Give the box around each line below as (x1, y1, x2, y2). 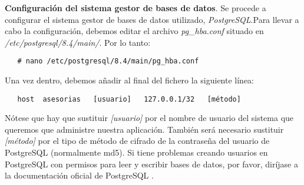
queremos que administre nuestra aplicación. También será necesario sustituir (5, 123, 284, 135)
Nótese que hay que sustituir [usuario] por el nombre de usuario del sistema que (5, 112, 294, 124)
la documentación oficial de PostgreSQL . (5, 169, 154, 181)
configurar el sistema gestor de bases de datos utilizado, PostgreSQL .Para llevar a (5, 13, 299, 25)
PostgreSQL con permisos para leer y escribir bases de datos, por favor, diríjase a (5, 157, 298, 170)
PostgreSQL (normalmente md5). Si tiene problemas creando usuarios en (5, 146, 268, 159)
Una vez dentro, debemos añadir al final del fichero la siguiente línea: (5, 74, 254, 86)
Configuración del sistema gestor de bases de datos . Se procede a (5, 2, 266, 14)
